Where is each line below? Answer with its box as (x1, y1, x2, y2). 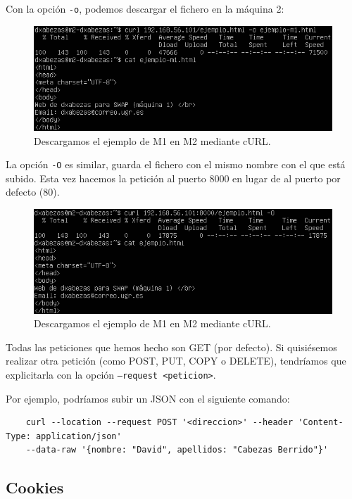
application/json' (35, 431, 122, 441)
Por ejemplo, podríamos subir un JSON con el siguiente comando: (6, 391, 290, 405)
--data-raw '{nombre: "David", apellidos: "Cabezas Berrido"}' (25, 445, 329, 455)
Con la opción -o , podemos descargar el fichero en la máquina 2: (6, 1, 284, 15)
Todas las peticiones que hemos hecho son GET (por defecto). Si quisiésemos (6, 339, 337, 354)
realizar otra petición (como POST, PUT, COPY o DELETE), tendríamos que (6, 353, 346, 368)
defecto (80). (6, 184, 60, 199)
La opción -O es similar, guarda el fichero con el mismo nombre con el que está (6, 157, 346, 172)
